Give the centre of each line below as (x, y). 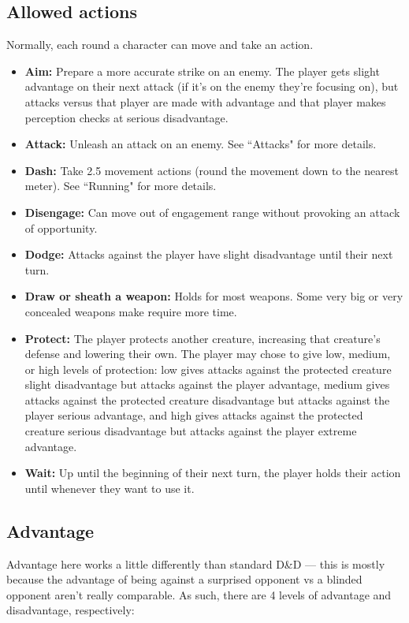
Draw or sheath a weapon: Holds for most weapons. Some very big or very (214, 296)
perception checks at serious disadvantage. (126, 117)
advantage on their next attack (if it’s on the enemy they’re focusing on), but (212, 86)
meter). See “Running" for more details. (121, 186)
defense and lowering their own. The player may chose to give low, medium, (208, 354)
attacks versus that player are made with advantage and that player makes (205, 101)
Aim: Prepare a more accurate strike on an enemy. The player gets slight (202, 71)
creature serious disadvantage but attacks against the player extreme (191, 431)
